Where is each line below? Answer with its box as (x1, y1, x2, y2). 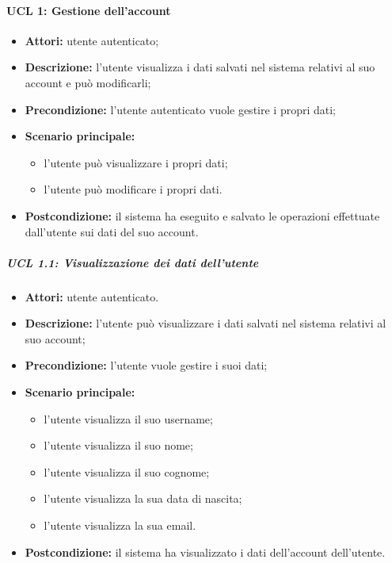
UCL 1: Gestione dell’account (6, 2, 171, 18)
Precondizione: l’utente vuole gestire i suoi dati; (25, 357, 268, 373)
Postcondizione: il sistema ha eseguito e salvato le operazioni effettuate (25, 207, 380, 224)
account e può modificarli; (25, 74, 151, 90)
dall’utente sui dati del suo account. (25, 223, 199, 239)
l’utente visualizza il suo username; (44, 410, 213, 427)
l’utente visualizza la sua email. (44, 517, 196, 534)
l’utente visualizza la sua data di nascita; (44, 490, 242, 507)
